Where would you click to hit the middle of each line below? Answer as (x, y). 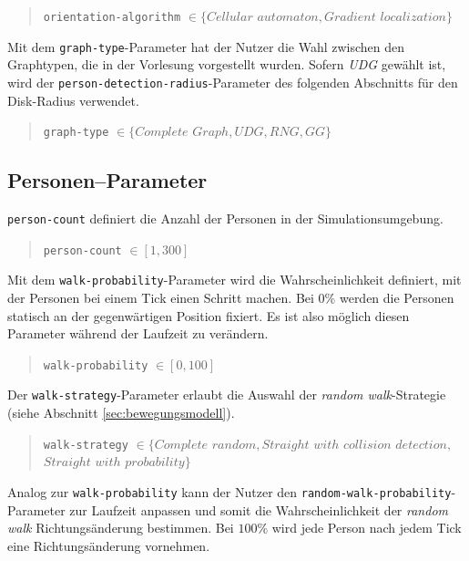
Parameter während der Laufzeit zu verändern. (138, 333)
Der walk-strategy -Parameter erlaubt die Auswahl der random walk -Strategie (227, 395)
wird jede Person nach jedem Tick (367, 528)
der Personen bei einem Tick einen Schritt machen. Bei (161, 297)
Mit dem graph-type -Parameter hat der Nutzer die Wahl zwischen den (206, 46)
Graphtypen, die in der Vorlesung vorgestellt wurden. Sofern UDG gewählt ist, (227, 64)
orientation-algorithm (112, 17)
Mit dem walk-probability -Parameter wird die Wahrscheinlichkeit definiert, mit (234, 280)
